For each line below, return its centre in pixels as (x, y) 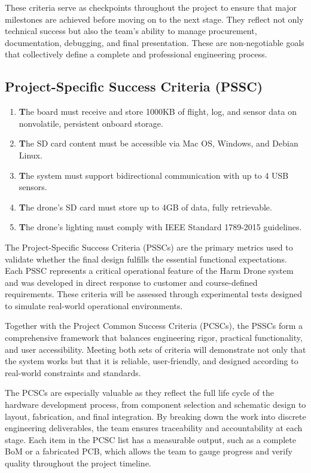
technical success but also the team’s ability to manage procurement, (131, 31)
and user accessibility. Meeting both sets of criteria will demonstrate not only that (155, 349)
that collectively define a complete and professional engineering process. (136, 54)
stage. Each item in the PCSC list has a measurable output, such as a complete (150, 439)
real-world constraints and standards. (73, 372)
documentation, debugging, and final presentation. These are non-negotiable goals (155, 42)
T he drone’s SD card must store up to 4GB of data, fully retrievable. (145, 207)
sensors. (33, 187)
